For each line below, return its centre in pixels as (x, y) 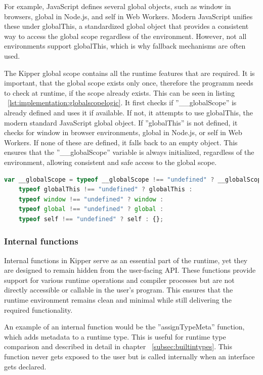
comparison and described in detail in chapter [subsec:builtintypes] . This (118, 346)
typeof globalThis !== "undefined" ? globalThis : (105, 190)
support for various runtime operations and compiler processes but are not (119, 280)
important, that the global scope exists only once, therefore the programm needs (129, 83)
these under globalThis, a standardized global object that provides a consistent (126, 26)
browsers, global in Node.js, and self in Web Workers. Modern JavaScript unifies (128, 16)
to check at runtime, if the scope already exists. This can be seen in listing (119, 92)
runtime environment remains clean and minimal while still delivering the (118, 300)
